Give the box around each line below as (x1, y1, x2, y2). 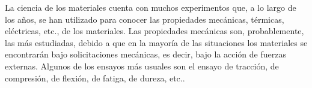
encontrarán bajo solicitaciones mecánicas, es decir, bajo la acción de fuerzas (5, 48, 286, 60)
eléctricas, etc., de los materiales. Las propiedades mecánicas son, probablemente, (5, 25, 304, 37)
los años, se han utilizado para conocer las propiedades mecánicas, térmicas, (5, 13, 284, 25)
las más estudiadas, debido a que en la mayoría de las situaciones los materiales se (5, 36, 308, 48)
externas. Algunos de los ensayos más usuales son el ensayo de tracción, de (5, 59, 279, 72)
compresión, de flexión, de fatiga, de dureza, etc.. (5, 71, 185, 84)
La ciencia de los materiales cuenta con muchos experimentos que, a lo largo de (5, 1, 296, 13)
